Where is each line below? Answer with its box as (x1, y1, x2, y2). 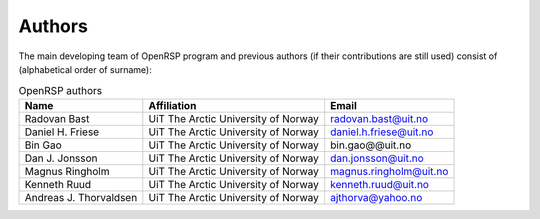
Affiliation (148, 98, 197, 112)
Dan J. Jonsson (24, 151, 99, 165)
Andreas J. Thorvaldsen (24, 190, 138, 204)
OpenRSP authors (18, 83, 103, 97)
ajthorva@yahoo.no (330, 190, 423, 204)
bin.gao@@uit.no (330, 138, 412, 152)
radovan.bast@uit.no (330, 111, 429, 125)
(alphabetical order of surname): (18, 63, 152, 75)
